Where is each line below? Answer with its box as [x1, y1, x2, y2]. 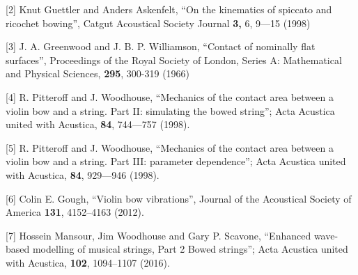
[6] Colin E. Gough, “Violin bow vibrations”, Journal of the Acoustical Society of [6, 191, 352, 205]
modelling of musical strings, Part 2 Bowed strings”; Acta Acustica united [32, 242, 348, 256]
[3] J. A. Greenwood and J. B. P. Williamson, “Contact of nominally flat [6, 39, 316, 54]
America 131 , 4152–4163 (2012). [6, 205, 144, 219]
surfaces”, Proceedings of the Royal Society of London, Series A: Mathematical [6, 52, 342, 67]
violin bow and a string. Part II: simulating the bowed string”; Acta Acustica [6, 103, 335, 118]
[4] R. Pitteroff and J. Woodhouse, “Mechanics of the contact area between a [6, 89, 334, 104]
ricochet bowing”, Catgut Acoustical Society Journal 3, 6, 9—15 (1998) [6, 15, 311, 30]
